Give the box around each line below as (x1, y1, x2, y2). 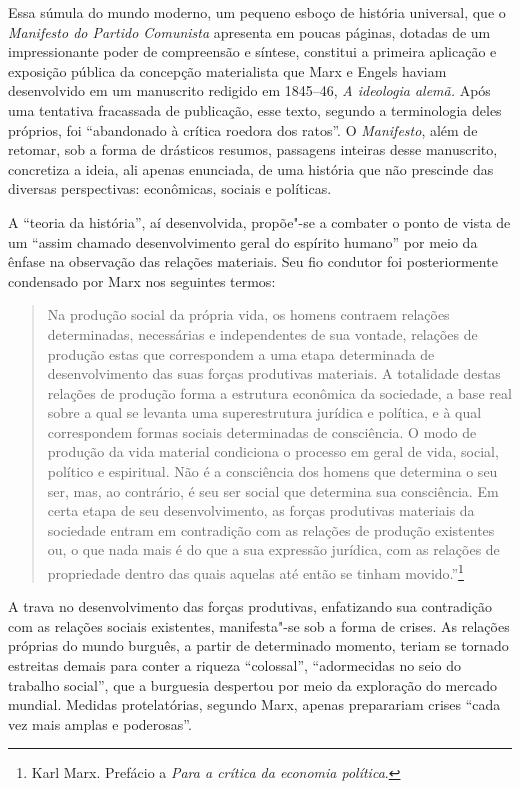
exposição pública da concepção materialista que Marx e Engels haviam (8, 60, 447, 81)
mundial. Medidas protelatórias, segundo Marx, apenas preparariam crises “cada (8, 694, 501, 715)
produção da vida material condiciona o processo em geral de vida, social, (47, 441, 499, 462)
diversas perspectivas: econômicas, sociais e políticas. (8, 178, 332, 199)
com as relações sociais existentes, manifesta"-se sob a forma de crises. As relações (8, 615, 510, 636)
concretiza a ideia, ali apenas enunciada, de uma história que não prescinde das (8, 158, 494, 179)
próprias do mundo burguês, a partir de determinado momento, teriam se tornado (8, 635, 509, 656)
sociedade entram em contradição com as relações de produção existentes (47, 519, 495, 540)
